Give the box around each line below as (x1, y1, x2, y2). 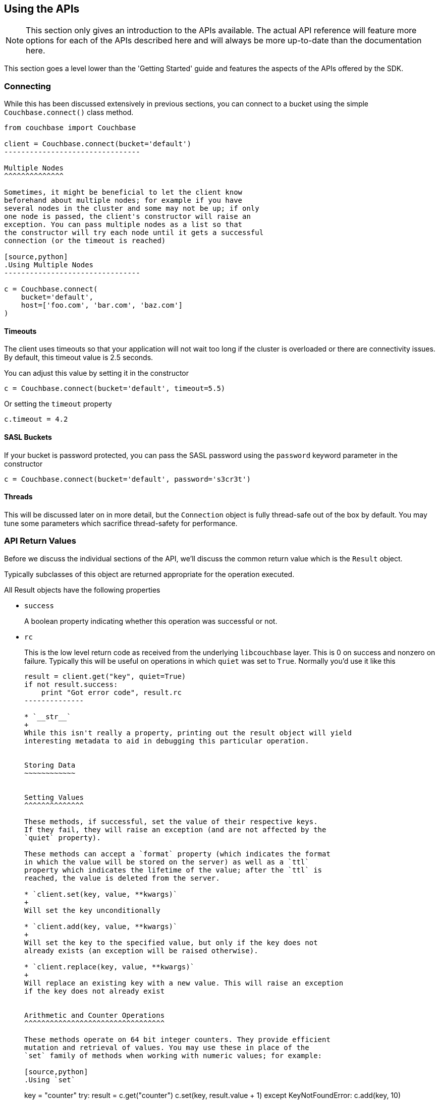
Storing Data (24, 761, 76, 769)
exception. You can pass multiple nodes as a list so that (4, 220, 243, 229)
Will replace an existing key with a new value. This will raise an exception (24, 978, 344, 987)
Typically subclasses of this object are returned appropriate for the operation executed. (4, 569, 295, 578)
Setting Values (24, 793, 84, 801)
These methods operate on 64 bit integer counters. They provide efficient (24, 1035, 331, 1044)
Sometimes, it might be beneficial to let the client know (4, 188, 243, 197)
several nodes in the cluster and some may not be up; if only (4, 204, 259, 213)
